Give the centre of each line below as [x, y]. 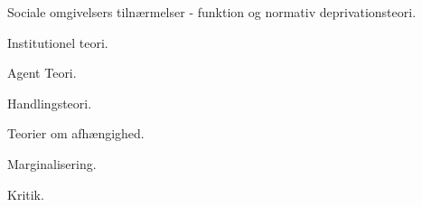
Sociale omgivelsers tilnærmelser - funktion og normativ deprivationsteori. [212, 12]
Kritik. [26, 194]
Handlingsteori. [50, 103]
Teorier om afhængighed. [76, 133]
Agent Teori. [42, 73]
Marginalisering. [52, 163]
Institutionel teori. [58, 42]
